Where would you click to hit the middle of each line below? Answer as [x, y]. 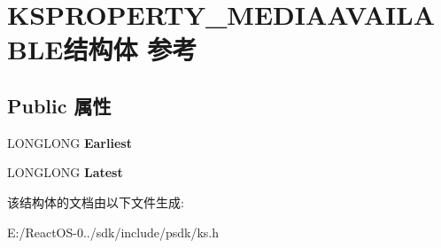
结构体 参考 [130, 49]
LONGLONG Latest [65, 172]
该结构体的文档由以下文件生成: [96, 201]
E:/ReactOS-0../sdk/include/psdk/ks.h [113, 232]
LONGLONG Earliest [70, 142]
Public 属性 [59, 105]
